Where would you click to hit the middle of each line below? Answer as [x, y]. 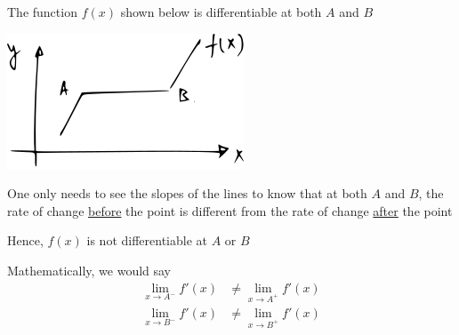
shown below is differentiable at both [221, 12]
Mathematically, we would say [89, 270]
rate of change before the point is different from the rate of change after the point [230, 210]
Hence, [25, 240]
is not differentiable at [147, 240]
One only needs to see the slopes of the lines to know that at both [187, 193]
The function [42, 12]
